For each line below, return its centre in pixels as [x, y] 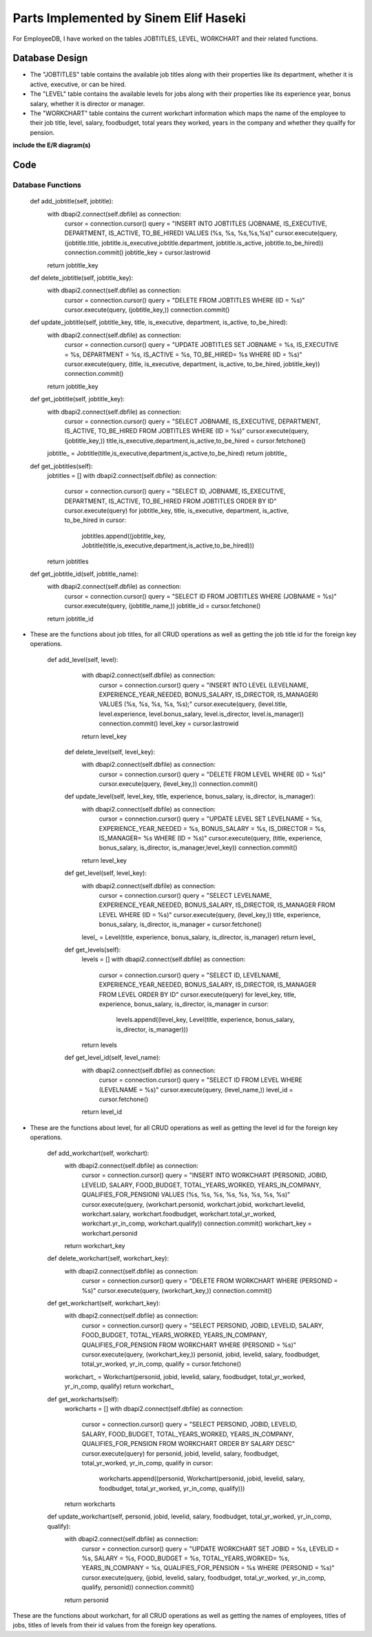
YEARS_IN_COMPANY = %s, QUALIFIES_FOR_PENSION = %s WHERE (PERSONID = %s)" [208, 1568]
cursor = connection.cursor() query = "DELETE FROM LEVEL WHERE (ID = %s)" [213, 774]
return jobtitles [68, 561]
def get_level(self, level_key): [106, 873]
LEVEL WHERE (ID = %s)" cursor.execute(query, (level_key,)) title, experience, [210, 914]
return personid [86, 1600]
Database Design [50, 58]
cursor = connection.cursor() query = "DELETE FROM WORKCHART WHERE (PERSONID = [210, 1281]
